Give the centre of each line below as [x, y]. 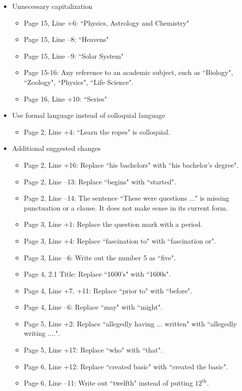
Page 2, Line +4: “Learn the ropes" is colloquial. [97, 131]
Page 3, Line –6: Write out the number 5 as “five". [100, 257]
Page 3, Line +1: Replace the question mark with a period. [113, 224]
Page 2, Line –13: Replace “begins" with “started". [100, 181]
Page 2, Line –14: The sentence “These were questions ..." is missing [126, 198]
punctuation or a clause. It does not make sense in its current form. [126, 207]
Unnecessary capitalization [52, 6]
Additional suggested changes [56, 148]
